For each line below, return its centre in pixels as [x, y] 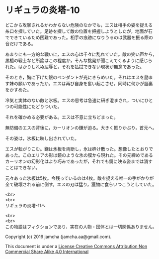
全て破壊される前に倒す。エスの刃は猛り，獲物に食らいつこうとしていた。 [81, 184]
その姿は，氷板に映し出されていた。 [42, 138]
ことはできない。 [23, 167]
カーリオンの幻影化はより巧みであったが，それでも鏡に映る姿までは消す [79, 161]
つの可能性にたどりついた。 [34, 106]
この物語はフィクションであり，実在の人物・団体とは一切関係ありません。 [81, 227]
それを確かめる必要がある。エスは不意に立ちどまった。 [62, 117]
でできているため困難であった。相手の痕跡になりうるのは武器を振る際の [79, 37]
